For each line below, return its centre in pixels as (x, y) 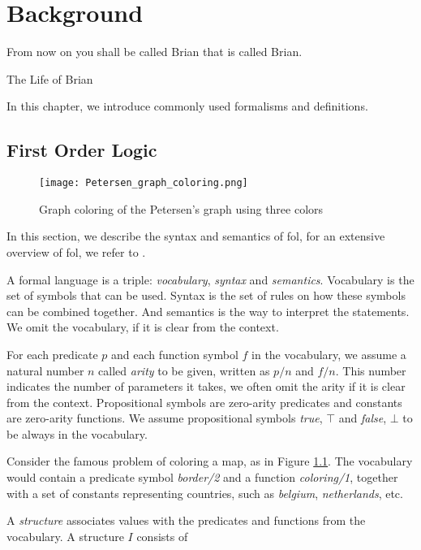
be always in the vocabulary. (77, 433)
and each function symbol (175, 354)
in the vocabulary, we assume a (329, 354)
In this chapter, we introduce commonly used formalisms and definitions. (187, 106)
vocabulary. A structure (65, 536)
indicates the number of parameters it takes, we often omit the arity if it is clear (206, 386)
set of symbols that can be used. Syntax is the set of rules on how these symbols (206, 295)
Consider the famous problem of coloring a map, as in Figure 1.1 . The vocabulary (210, 461)
